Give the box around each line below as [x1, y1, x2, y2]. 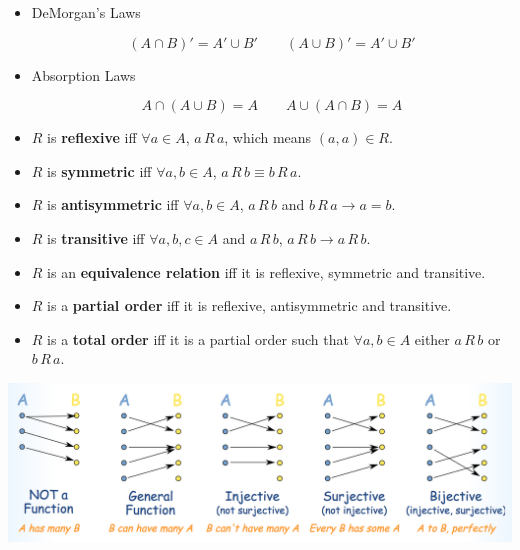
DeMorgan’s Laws [31, 2, 141, 22]
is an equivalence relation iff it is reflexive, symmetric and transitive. [47, 261, 486, 282]
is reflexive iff [47, 127, 137, 148]
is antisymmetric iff [47, 194, 179, 215]
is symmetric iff [47, 160, 152, 181]
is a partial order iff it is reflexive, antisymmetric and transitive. [47, 295, 452, 316]
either [414, 328, 450, 349]
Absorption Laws [31, 64, 136, 85]
